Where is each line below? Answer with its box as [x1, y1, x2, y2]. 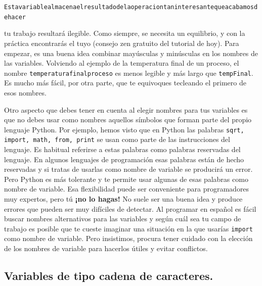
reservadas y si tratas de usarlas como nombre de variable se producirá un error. [4, 164, 253, 174]
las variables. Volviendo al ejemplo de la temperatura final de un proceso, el [4, 58, 239, 68]
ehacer [4, 13, 26, 21]
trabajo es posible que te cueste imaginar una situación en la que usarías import [4, 223, 253, 233]
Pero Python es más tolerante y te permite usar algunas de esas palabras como [4, 173, 248, 184]
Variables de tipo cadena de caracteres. [4, 268, 213, 283]
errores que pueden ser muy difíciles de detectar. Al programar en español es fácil [4, 203, 256, 214]
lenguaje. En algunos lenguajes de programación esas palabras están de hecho [4, 154, 244, 164]
